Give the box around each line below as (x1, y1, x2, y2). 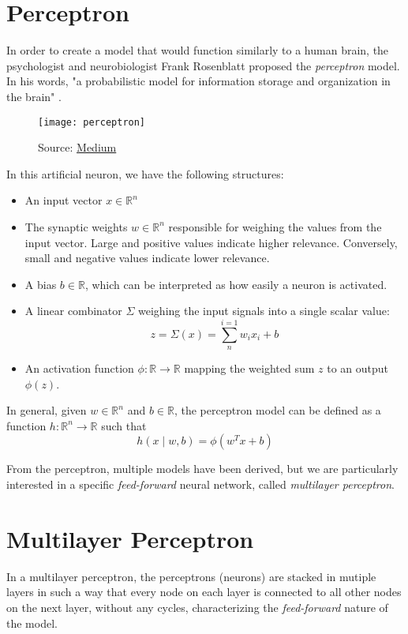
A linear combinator (24, 302, 122, 319)
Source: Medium (38, 139, 117, 156)
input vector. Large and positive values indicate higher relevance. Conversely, (24, 234, 398, 250)
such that (101, 417, 147, 433)
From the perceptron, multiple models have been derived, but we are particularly (6, 460, 399, 477)
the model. (6, 614, 58, 631)
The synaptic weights (24, 218, 128, 234)
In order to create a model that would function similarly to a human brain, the (6, 42, 389, 58)
